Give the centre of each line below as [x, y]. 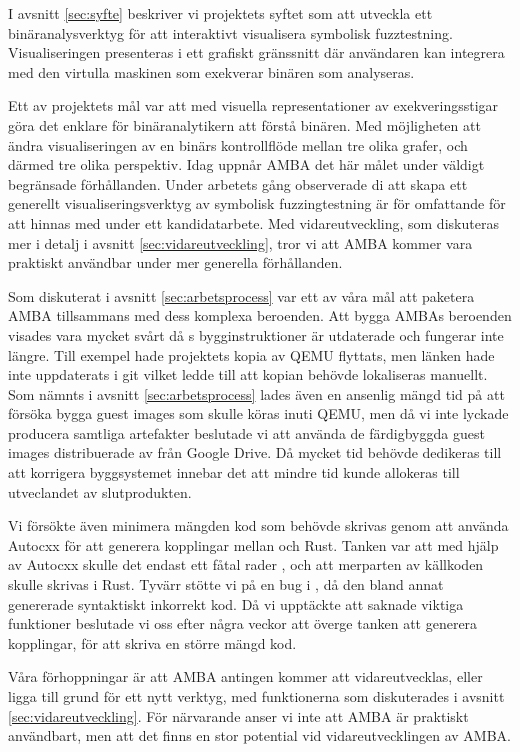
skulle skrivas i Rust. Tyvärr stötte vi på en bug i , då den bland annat [226, 584]
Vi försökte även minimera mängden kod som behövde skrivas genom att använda [258, 525]
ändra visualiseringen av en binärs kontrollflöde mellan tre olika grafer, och [238, 144]
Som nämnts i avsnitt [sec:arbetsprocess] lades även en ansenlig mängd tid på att [256, 393]
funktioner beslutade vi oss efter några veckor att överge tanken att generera [243, 623]
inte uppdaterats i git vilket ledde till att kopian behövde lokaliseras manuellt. [248, 374]
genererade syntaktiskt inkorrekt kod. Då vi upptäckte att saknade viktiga [236, 603]
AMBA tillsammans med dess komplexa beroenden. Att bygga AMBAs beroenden [260, 315]
